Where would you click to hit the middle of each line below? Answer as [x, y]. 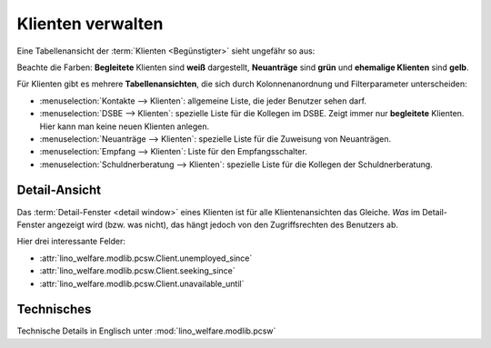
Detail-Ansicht [59, 190]
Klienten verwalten [90, 24]
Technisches [54, 309]
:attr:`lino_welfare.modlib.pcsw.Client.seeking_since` [137, 271]
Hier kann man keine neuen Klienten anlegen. [125, 126]
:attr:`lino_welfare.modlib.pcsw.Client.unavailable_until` [142, 283]
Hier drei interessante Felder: [71, 242]
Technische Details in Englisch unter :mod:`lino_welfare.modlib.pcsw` [146, 331]
